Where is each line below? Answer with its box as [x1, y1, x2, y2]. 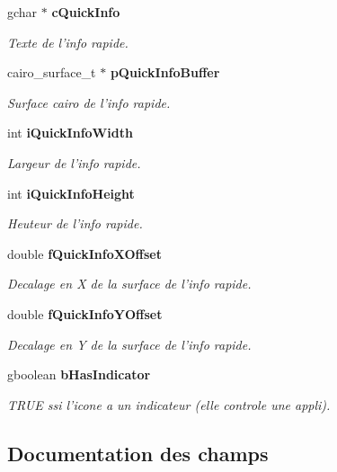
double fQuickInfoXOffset [7, 244, 162, 263]
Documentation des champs [7, 439, 269, 467]
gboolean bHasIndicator [7, 365, 151, 384]
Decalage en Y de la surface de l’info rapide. [7, 334, 252, 353]
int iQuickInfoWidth [7, 123, 133, 142]
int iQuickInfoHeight [7, 183, 135, 202]
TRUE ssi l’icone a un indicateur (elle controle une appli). [7, 395, 331, 414]
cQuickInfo [51, 3, 120, 21]
